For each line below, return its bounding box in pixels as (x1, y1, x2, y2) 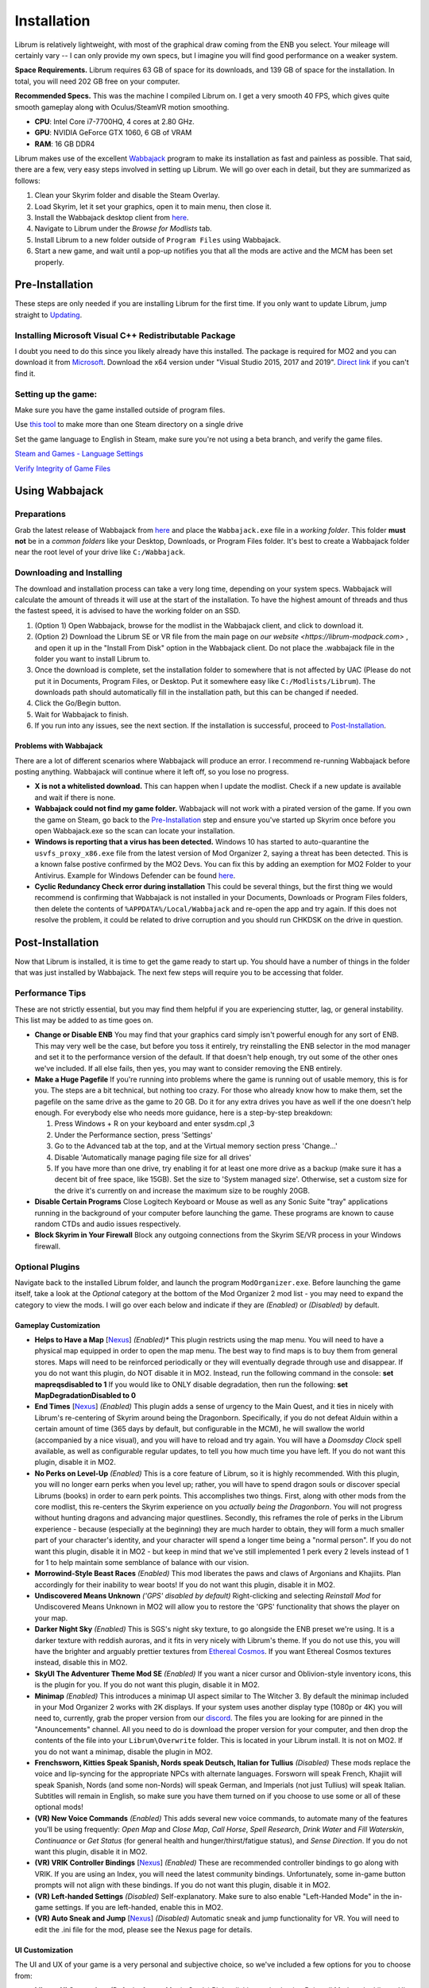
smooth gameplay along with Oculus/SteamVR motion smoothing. (14, 102, 230, 111)
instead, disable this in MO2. (34, 1658, 128, 1668)
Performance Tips (14, 988, 87, 999)
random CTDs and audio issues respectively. (34, 1219, 182, 1229)
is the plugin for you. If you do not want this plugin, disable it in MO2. (34, 1680, 260, 1690)
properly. (34, 257, 64, 266)
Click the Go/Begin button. (34, 698, 122, 708)
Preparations (14, 509, 67, 520)
